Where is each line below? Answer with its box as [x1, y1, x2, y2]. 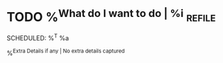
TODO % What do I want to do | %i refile [6, 6, 216, 25]
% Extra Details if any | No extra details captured [6, 47, 125, 57]
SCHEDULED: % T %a [6, 33, 69, 42]
